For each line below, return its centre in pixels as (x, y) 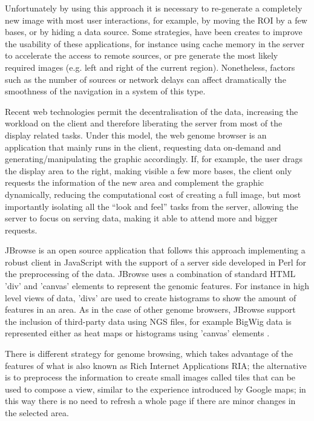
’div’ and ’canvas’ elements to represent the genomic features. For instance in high (157, 286)
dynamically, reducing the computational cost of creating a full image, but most (153, 194)
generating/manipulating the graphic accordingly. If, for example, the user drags (154, 159)
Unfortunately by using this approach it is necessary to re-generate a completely (154, 8)
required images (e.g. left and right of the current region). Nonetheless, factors (150, 67)
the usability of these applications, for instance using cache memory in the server (155, 43)
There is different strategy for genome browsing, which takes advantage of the (149, 354)
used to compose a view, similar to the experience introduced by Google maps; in (155, 389)
